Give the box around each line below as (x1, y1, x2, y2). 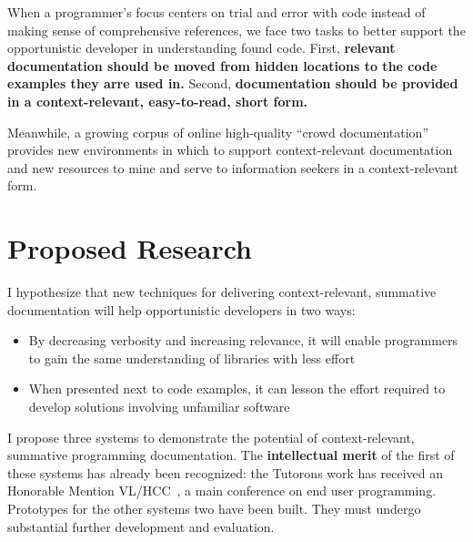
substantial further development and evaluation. (7, 516, 275, 536)
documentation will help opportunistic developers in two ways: (7, 300, 356, 319)
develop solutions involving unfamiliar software (28, 397, 290, 416)
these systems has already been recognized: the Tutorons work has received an (7, 463, 444, 482)
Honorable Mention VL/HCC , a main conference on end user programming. (7, 481, 437, 500)
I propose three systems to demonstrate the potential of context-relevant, (7, 427, 415, 446)
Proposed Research (7, 230, 252, 267)
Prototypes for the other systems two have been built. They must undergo (7, 499, 421, 517)
